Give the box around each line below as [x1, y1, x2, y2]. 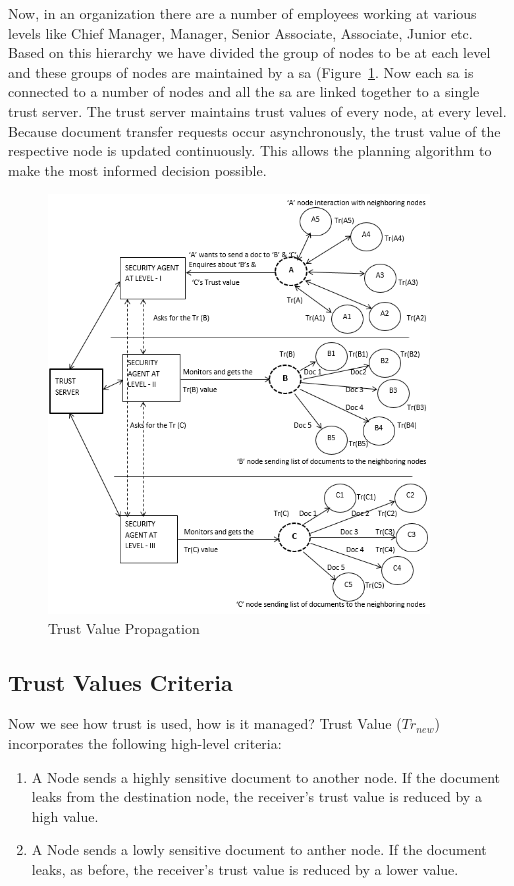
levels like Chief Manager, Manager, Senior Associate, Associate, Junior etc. [8, 22, 473, 43]
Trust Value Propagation [48, 617, 200, 638]
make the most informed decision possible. [8, 159, 267, 180]
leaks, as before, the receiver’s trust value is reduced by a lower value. [31, 859, 459, 880]
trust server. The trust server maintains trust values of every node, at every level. [8, 100, 507, 121]
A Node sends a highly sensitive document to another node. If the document [31, 766, 500, 787]
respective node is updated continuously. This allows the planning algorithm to [8, 140, 492, 161]
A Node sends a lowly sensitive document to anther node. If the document [31, 839, 487, 860]
